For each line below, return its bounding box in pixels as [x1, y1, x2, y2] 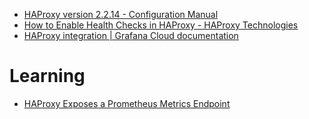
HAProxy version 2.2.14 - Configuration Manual [23, 9, 219, 20]
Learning [9, 65, 86, 88]
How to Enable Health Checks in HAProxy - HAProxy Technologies [23, 19, 299, 31]
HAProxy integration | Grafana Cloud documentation [23, 30, 239, 41]
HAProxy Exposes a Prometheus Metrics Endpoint [23, 97, 231, 109]
